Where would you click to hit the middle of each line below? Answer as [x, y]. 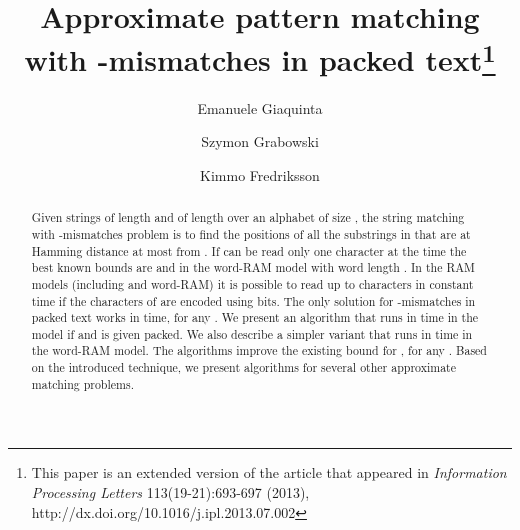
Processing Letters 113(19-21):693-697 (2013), [170, 492]
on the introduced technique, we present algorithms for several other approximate [243, 367]
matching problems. [82, 383]
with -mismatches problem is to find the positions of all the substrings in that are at [251, 233]
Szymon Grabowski [260, 141]
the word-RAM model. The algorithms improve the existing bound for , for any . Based [259, 350]
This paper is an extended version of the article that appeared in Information [269, 472]
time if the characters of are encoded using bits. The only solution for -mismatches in [253, 300]
